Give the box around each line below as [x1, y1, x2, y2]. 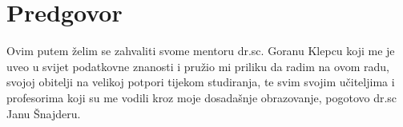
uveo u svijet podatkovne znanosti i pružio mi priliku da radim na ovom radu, [6, 58, 389, 74]
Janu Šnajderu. [6, 105, 81, 121]
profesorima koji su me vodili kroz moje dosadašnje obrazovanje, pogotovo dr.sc [6, 89, 397, 105]
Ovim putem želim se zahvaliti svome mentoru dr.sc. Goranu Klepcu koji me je [6, 42, 395, 59]
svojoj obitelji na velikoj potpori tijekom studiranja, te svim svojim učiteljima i [6, 73, 395, 90]
